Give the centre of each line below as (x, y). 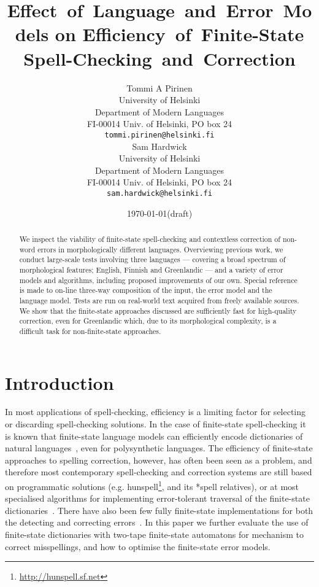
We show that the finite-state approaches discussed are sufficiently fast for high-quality (158, 310)
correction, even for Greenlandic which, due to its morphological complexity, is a (148, 321)
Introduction (60, 382)
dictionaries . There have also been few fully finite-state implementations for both (159, 510)
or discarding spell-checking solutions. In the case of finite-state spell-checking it (156, 424)
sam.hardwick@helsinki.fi (159, 193)
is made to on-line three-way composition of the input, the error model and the (146, 290)
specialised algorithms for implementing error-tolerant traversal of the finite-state (157, 498)
